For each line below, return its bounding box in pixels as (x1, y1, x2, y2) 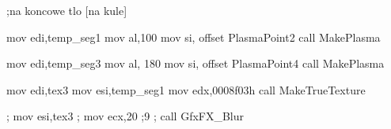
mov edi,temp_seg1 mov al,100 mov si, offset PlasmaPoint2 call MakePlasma (6, 28, 381, 45)
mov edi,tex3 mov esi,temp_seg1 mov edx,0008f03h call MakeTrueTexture (6, 81, 366, 98)
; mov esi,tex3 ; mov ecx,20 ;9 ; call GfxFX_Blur (6, 108, 245, 124)
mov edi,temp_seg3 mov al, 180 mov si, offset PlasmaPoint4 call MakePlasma (6, 55, 385, 72)
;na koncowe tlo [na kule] (6, 2, 127, 18)
